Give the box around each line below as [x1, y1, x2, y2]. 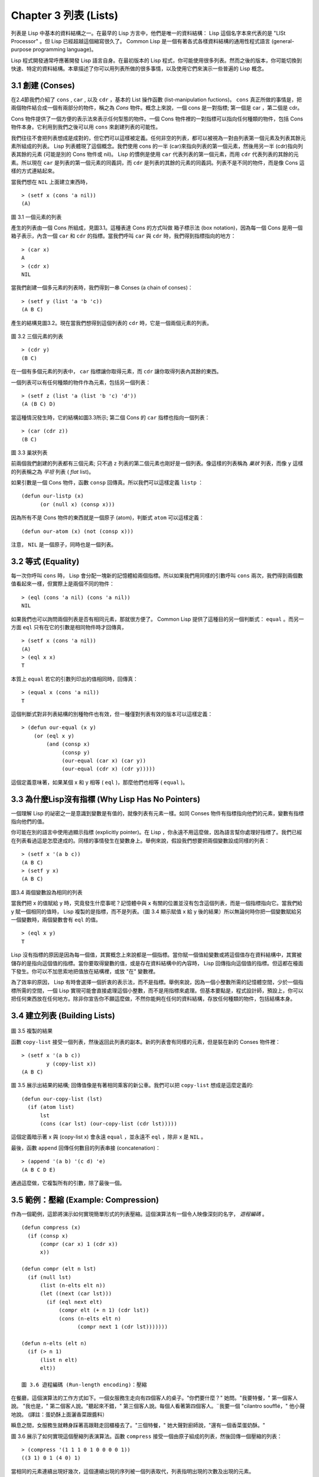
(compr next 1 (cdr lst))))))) [77, 1323, 168, 1330]
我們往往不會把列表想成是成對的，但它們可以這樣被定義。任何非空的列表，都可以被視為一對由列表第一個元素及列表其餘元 [11, 134, 306, 141]
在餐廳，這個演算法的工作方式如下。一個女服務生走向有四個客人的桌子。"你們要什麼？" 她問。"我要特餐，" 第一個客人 [11, 1394, 298, 1401]
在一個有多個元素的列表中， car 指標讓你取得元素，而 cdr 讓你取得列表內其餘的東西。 [11, 368, 222, 375]
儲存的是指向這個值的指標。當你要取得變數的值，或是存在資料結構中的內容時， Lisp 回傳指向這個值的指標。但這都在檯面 [11, 959, 304, 967]
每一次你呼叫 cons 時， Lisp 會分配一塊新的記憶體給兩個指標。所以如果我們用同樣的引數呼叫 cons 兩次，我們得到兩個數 [11, 572, 304, 579]
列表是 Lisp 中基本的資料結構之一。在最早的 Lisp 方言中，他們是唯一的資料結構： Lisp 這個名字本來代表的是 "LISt [11, 30, 286, 37]
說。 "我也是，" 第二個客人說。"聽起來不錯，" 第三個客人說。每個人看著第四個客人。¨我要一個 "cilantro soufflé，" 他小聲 [11, 1403, 305, 1410]
